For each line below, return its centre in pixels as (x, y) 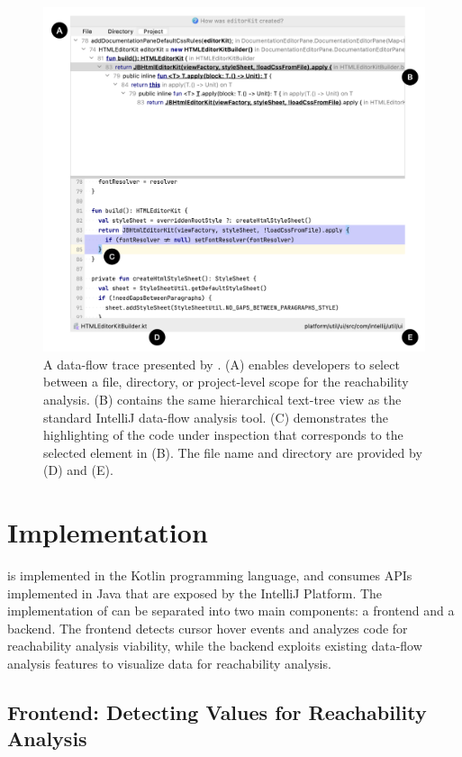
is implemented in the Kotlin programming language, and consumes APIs (210, 575)
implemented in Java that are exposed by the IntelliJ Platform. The (195, 593)
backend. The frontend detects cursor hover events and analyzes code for (208, 628)
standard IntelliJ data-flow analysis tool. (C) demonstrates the (216, 417)
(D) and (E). (78, 470)
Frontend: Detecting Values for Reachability (217, 712)
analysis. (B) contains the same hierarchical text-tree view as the (222, 399)
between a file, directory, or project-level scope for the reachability (226, 382)
